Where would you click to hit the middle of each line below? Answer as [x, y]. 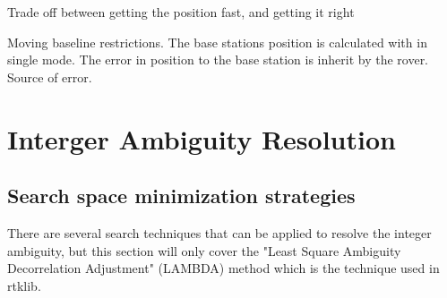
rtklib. [24, 285]
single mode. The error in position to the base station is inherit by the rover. [218, 60]
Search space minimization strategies [181, 196]
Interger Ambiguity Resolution [202, 138]
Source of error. [50, 77]
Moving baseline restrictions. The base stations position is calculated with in [217, 42]
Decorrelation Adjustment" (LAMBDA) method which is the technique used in [223, 268]
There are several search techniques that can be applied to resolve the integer [219, 232]
